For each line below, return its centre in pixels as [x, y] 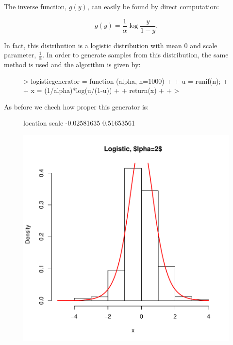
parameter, [20, 55]
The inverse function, [35, 6]
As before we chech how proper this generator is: [76, 106]
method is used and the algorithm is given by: [72, 64]
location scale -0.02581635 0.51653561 [79, 123]
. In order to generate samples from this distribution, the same [135, 55]
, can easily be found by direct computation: [153, 6]
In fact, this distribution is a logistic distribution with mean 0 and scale [111, 45]
